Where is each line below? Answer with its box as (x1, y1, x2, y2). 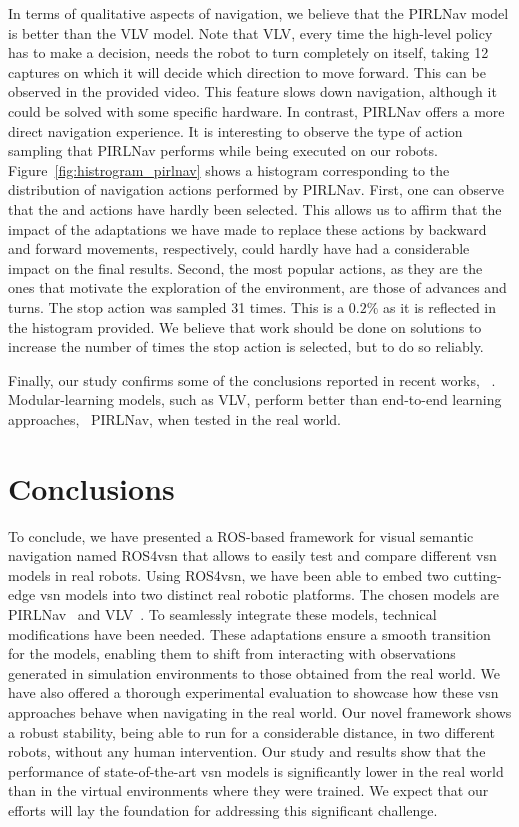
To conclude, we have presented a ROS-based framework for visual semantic (8, 525, 474, 546)
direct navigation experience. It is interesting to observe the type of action (8, 120, 463, 141)
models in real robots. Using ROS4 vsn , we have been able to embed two (8, 564, 449, 585)
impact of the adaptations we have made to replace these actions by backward (8, 218, 487, 239)
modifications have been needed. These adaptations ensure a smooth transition (8, 623, 491, 644)
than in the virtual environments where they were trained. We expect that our (8, 780, 489, 801)
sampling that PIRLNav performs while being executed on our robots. (8, 140, 438, 161)
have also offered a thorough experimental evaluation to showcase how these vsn (8, 682, 499, 703)
